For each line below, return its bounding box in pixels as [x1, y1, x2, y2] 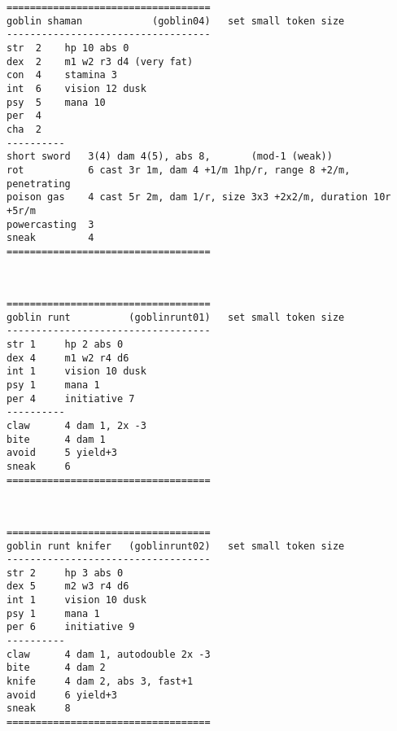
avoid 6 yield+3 [7, 689, 118, 701]
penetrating [7, 177, 71, 190]
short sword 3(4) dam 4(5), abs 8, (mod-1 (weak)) [7, 151, 333, 163]
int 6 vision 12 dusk [7, 82, 146, 94]
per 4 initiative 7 [7, 392, 135, 405]
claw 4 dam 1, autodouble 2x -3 [7, 648, 211, 660]
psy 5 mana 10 [7, 96, 106, 108]
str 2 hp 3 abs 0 [7, 567, 124, 579]
